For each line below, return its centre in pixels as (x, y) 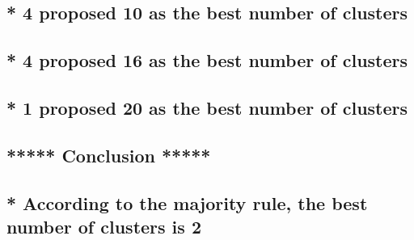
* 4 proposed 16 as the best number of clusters (207, 60)
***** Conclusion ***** (109, 155)
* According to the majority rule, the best (187, 202)
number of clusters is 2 (104, 226)
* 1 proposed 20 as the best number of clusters (207, 107)
